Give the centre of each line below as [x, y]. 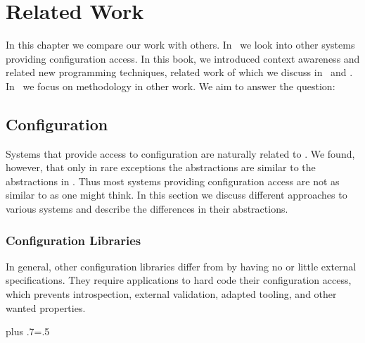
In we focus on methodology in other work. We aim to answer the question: [171, 86]
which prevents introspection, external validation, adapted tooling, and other [171, 294]
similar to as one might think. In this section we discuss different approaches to [177, 195]
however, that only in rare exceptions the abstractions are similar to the [161, 167]
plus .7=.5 [28, 331]
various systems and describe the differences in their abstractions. [147, 209]
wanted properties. [46, 307]
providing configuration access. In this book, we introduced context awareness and [183, 58]
